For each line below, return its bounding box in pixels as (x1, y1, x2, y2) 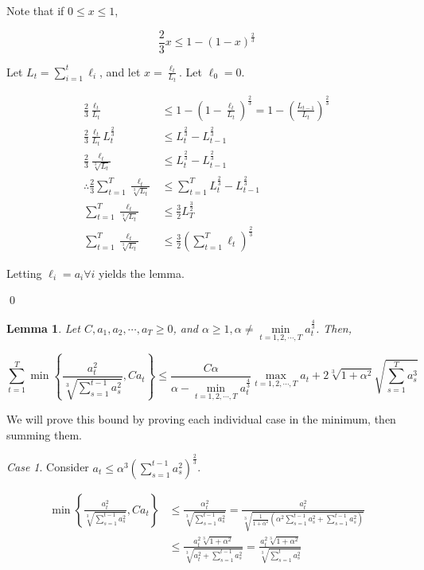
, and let (99, 63, 141, 80)
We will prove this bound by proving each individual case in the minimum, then (6, 411, 396, 427)
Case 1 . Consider (6, 459, 89, 475)
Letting (6, 264, 42, 281)
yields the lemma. (99, 264, 185, 281)
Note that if (6, 2, 64, 18)
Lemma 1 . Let (6, 320, 80, 337)
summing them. (6, 426, 82, 443)
